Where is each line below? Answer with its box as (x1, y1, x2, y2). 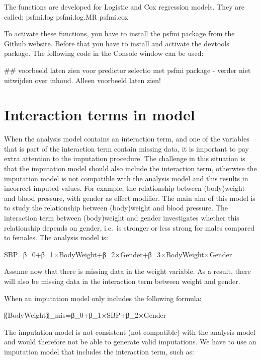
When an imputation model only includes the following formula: (4, 293, 202, 303)
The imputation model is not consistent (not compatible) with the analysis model (4, 326, 255, 337)
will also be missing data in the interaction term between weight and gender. (4, 276, 240, 286)
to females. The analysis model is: (4, 232, 108, 243)
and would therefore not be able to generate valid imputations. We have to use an (4, 336, 256, 347)
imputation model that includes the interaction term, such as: (4, 346, 194, 356)
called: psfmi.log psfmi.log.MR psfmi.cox (4, 11, 129, 22)
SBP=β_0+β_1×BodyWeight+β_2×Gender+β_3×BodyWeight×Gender (4, 249, 232, 259)
